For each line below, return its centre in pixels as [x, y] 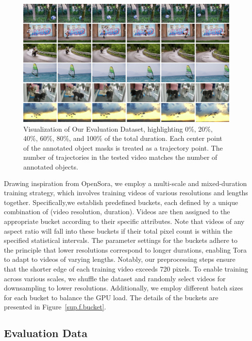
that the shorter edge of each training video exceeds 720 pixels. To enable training [126, 268]
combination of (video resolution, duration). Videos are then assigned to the [117, 212]
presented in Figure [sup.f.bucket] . [55, 307]
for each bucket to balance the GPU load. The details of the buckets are [111, 297]
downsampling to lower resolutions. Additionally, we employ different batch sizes [124, 288]
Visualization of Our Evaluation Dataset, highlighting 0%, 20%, [118, 128]
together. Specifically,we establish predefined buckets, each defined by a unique [121, 202]
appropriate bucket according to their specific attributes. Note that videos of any [124, 221]
